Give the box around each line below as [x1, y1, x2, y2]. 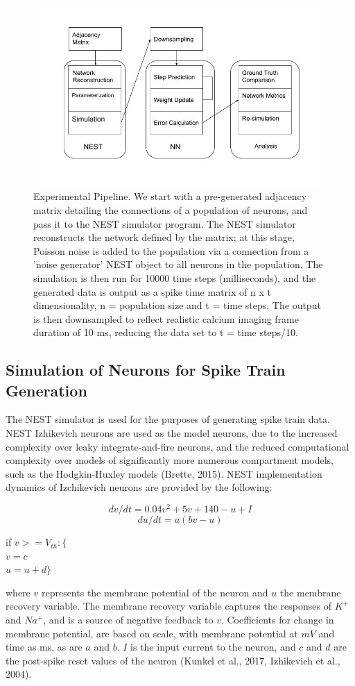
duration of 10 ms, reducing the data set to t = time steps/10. [33, 325, 298, 340]
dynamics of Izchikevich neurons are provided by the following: [6, 480, 272, 494]
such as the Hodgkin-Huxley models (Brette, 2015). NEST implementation [6, 466, 322, 480]
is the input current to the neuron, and [130, 639, 296, 654]
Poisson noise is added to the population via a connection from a [33, 243, 309, 258]
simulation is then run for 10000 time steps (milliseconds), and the [33, 270, 316, 285]
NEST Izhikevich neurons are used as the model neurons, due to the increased [6, 426, 338, 440]
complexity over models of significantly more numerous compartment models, [6, 453, 334, 467]
